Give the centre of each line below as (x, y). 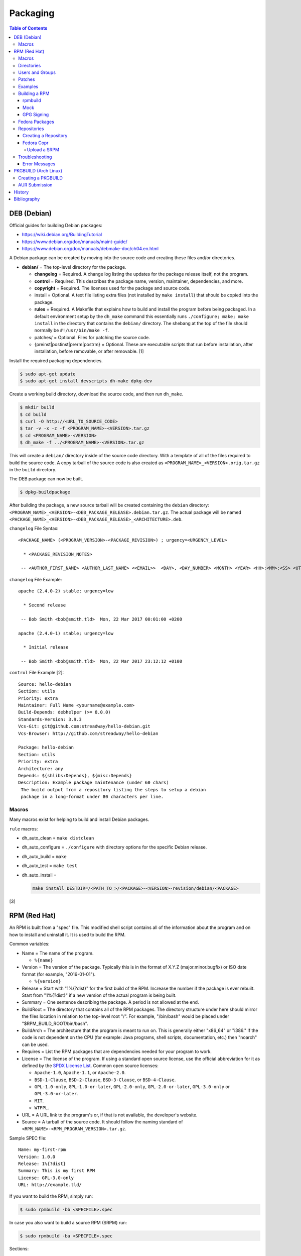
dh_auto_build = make (44, 856)
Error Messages (39, 164)
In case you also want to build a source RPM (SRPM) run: (68, 1222)
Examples (28, 86)
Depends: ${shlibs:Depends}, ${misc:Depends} (75, 775)
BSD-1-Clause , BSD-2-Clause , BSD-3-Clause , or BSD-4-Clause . (105, 1080)
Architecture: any (41, 768)
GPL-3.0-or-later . (56, 1094)
